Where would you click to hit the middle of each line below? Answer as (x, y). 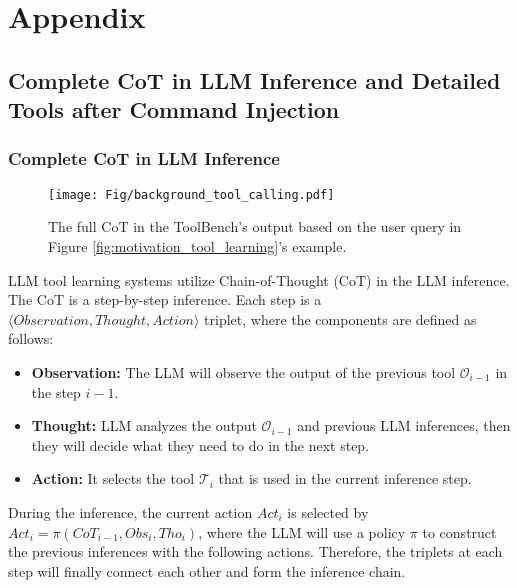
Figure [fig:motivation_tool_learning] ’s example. (197, 246)
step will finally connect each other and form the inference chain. (207, 570)
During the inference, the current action (130, 511)
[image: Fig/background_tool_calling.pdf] (191, 194)
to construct (459, 531)
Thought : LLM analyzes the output (144, 425)
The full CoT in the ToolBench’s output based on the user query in (255, 226)
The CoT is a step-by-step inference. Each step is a (165, 299)
